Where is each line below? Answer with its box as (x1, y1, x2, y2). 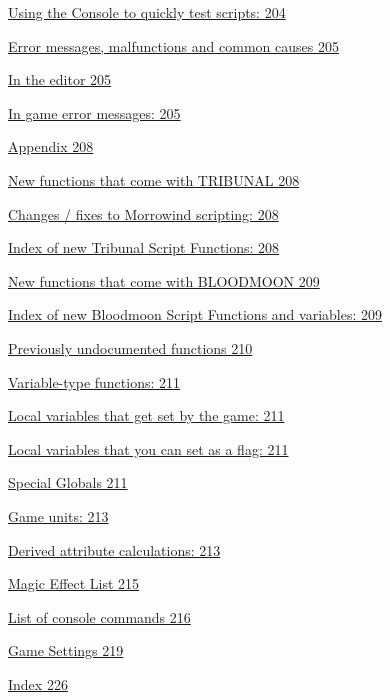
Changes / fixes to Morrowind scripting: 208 (8, 203, 279, 224)
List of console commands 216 (8, 606, 191, 627)
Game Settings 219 (8, 640, 124, 661)
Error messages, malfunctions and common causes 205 (8, 35, 339, 56)
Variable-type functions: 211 (8, 371, 181, 392)
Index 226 (8, 673, 68, 694)
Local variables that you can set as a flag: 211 (8, 438, 289, 459)
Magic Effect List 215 (8, 573, 140, 594)
